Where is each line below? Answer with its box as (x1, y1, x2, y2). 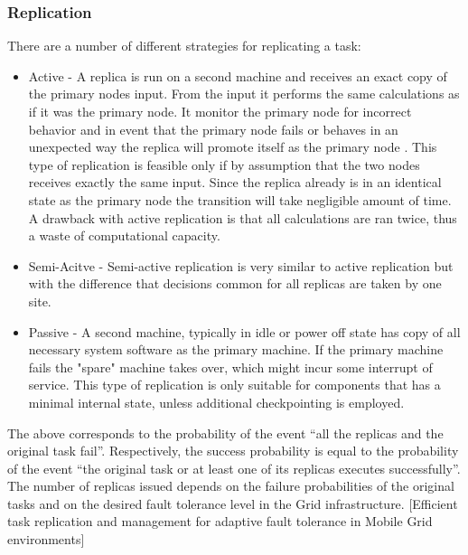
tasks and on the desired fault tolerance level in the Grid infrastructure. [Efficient (7, 494, 458, 513)
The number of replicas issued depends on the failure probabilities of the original (7, 476, 454, 495)
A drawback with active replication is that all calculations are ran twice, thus (28, 208, 457, 227)
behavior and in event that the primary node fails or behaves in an (28, 119, 398, 138)
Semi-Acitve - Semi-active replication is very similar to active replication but (28, 256, 454, 275)
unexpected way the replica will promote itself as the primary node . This (28, 137, 437, 156)
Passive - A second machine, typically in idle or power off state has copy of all (28, 322, 461, 341)
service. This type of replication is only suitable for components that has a (28, 375, 441, 394)
